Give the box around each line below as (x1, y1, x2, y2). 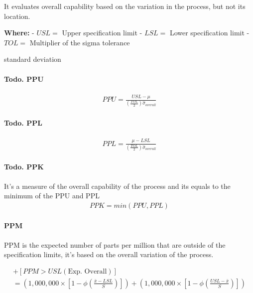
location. (4, 10, 30, 21)
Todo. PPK (4, 161, 44, 172)
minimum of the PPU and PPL (4, 190, 100, 201)
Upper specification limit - (62, 27, 142, 38)
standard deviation (4, 54, 61, 64)
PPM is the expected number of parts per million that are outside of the (4, 239, 226, 250)
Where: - (4, 27, 34, 38)
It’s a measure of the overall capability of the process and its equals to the (4, 180, 231, 191)
